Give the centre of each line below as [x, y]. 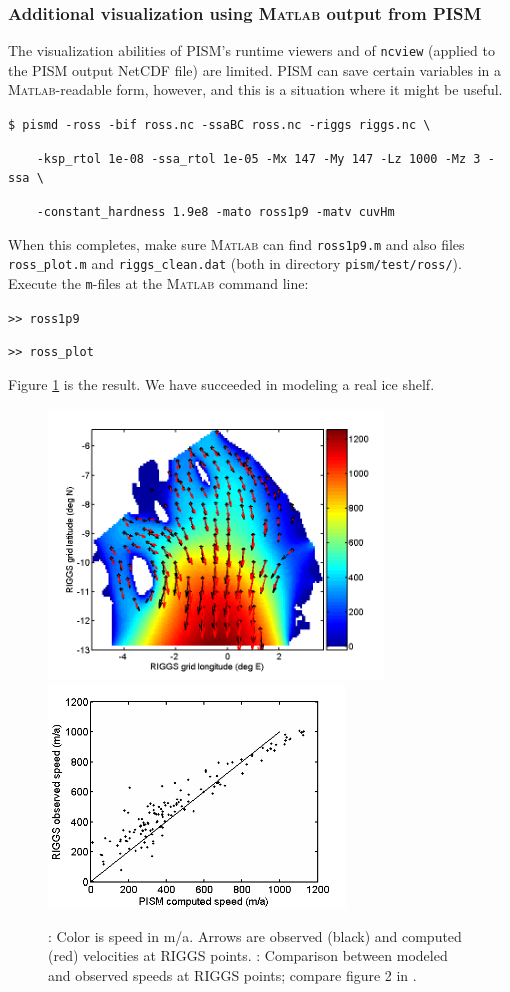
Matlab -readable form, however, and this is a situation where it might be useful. [255, 89]
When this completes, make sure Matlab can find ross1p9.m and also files [236, 243]
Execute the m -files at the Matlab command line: [158, 283]
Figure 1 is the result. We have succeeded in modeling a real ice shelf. [221, 383]
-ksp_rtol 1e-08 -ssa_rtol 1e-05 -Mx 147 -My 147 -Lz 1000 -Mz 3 [258, 158]
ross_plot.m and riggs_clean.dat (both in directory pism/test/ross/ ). [235, 263]
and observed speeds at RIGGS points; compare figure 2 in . [232, 974]
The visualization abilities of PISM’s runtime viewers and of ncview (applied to [251, 50]
